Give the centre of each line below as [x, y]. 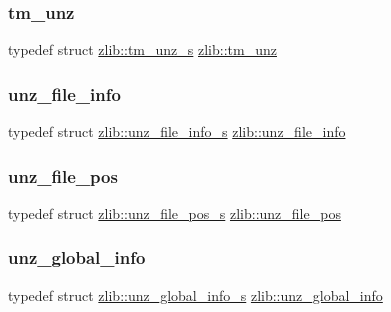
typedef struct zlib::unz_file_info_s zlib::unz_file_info [177, 131]
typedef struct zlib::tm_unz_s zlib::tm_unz [142, 49]
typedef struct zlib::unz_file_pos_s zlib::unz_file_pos [174, 212]
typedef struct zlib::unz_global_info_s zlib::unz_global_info [195, 294]
